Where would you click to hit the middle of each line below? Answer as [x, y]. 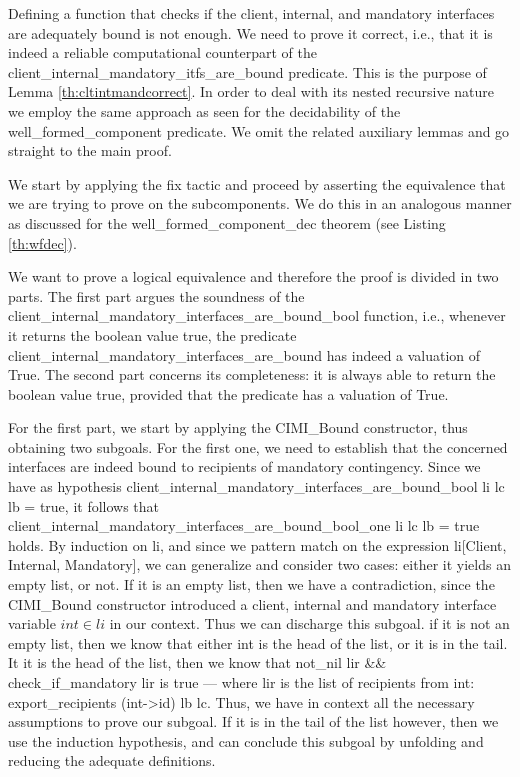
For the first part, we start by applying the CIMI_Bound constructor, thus [238, 427]
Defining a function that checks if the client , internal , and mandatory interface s [251, 13]
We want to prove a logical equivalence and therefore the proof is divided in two [253, 276]
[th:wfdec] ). [42, 242]
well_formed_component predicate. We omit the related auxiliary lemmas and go [259, 130]
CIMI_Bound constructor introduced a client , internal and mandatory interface [252, 603]
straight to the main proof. [90, 150]
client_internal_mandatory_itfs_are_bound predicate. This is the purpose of [247, 71]
